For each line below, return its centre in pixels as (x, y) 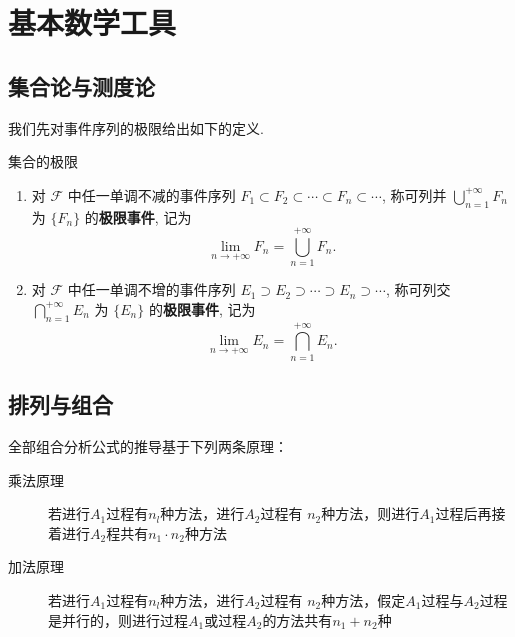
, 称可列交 (418, 289)
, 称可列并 (414, 194)
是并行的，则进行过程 (118, 619)
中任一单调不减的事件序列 (151, 194)
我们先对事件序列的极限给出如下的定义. (136, 127)
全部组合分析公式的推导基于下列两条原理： (148, 446)
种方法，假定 (363, 599)
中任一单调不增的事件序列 (151, 289)
